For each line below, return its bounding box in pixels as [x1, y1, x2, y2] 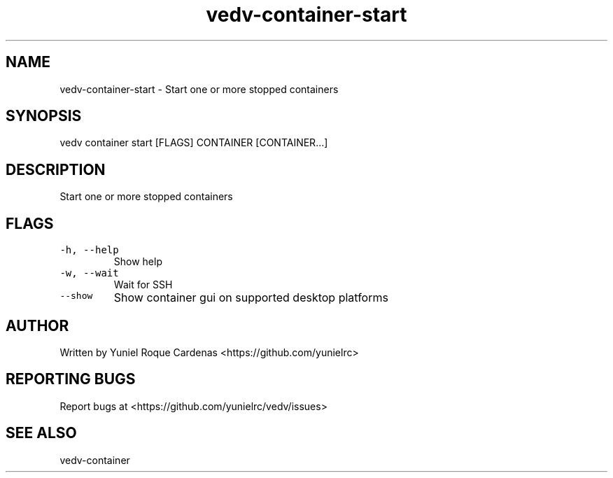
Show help [113, 255, 162, 268]
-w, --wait [59, 267, 119, 279]
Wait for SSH [113, 279, 173, 291]
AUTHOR [6, 316, 69, 335]
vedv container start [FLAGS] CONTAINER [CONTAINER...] [59, 136, 328, 149]
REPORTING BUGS [6, 370, 136, 388]
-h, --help [59, 244, 119, 256]
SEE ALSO [6, 424, 77, 442]
